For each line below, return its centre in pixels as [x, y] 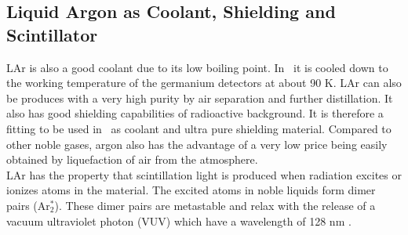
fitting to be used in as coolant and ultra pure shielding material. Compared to [199, 128]
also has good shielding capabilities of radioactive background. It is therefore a [195, 113]
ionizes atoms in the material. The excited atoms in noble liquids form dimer [191, 190]
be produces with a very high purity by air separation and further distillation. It [200, 98]
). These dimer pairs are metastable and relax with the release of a [215, 205]
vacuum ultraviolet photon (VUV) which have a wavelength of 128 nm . [179, 221]
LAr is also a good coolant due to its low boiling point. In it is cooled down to [197, 67]
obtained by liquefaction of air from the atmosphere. [132, 159]
